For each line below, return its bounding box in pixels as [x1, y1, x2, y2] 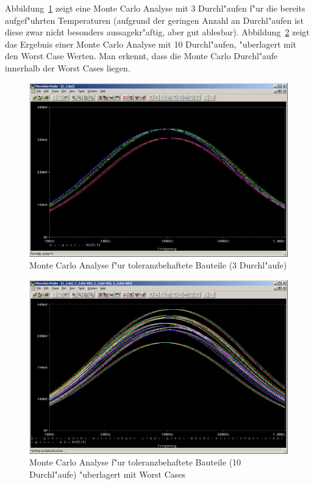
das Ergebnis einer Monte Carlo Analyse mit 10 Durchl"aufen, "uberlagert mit [5, 37, 297, 50]
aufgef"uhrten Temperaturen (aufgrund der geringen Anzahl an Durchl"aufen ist [5, 13, 304, 26]
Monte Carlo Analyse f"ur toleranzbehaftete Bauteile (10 [29, 456, 241, 469]
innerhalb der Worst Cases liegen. [5, 61, 130, 74]
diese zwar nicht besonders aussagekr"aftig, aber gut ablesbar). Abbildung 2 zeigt [5, 26, 310, 38]
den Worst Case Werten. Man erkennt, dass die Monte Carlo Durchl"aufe [5, 49, 278, 62]
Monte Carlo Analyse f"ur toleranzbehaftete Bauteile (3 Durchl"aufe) [29, 259, 287, 271]
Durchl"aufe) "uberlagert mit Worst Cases [29, 468, 186, 480]
